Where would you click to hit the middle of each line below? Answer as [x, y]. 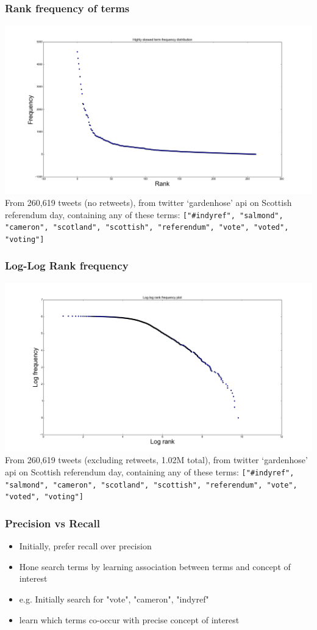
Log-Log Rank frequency [67, 266]
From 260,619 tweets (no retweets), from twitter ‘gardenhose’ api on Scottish [148, 202]
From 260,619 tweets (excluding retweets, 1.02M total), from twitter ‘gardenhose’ [156, 460]
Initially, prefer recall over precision [85, 546]
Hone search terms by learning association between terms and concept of [155, 566]
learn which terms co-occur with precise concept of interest [129, 619]
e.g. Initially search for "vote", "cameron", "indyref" [114, 599]
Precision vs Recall [52, 523]
